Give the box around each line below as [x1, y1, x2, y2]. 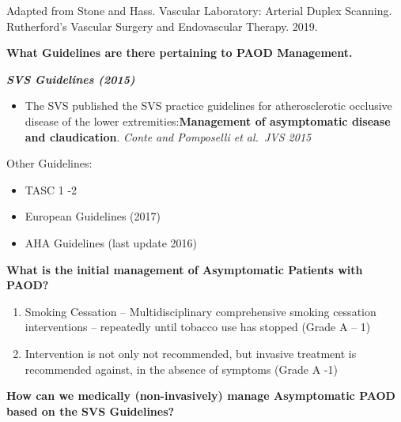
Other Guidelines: [6, 155, 93, 171]
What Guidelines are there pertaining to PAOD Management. [6, 44, 353, 61]
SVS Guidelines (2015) [6, 70, 135, 87]
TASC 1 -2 [25, 181, 78, 198]
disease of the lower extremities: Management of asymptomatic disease [25, 112, 391, 129]
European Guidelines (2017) [25, 208, 161, 224]
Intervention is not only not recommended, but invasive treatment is [25, 345, 357, 361]
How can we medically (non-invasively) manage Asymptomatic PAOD [6, 387, 395, 404]
